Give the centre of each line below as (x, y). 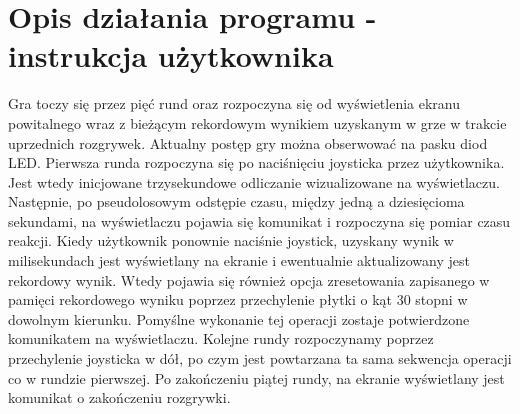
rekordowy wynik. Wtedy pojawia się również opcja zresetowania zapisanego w (249, 279)
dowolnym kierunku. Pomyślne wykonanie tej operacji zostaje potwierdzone (239, 318)
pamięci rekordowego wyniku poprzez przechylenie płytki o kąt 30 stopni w (238, 299)
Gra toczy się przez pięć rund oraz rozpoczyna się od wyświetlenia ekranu (234, 103)
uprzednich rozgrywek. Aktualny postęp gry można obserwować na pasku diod (248, 142)
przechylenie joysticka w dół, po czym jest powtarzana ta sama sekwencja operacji (260, 358)
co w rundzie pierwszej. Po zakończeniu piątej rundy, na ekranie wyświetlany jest (256, 377)
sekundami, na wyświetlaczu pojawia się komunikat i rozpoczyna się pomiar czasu (259, 220)
